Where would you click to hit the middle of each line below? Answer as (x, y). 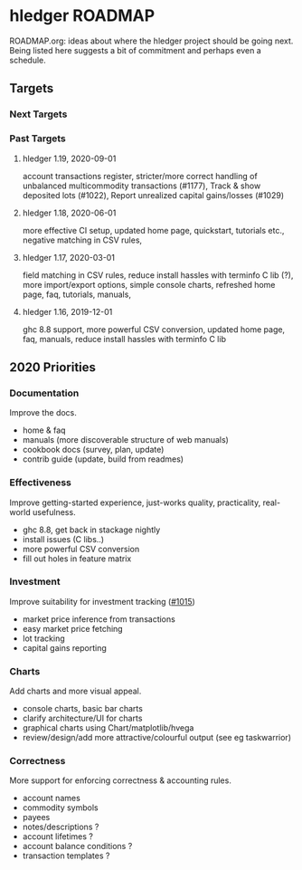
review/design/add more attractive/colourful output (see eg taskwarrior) (157, 738)
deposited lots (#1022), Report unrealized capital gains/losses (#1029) (153, 195)
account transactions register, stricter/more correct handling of (140, 176)
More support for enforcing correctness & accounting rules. (121, 780)
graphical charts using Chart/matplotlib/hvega (108, 728)
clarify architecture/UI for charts (82, 718)
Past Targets (38, 139)
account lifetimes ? (57, 837)
